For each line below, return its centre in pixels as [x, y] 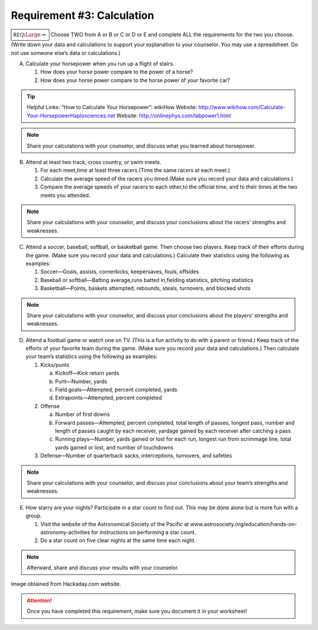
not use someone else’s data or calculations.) [66, 52]
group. [34, 516]
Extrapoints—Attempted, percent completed [108, 398]
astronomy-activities [65, 532]
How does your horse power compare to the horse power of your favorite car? [135, 80]
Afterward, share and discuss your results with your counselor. [103, 568]
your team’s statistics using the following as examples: [92, 356]
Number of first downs [82, 414]
